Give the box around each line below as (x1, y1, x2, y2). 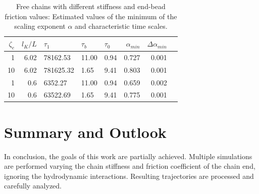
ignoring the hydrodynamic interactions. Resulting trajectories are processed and (4, 170, 254, 181)
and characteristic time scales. (75, 21, 168, 31)
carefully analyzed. (4, 180, 62, 191)
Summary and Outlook (4, 121, 167, 142)
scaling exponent (14, 21, 66, 31)
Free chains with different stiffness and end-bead (16, 1, 166, 11)
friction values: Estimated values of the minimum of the (5, 11, 177, 21)
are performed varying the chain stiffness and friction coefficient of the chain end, (4, 161, 255, 171)
